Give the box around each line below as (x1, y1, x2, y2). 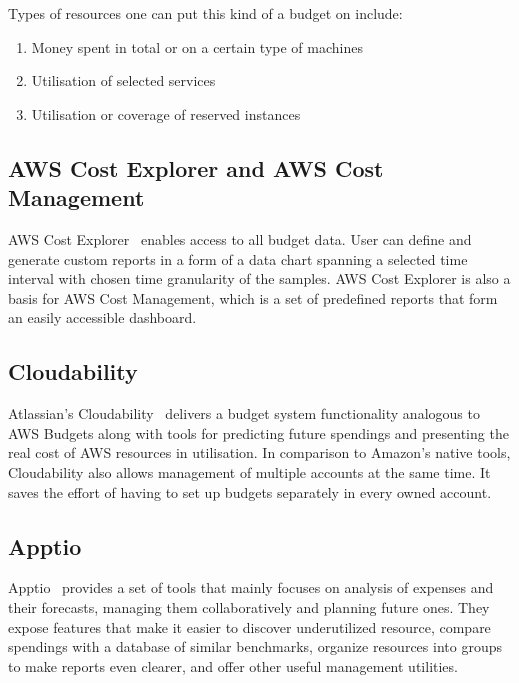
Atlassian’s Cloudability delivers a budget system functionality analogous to (8, 403, 480, 424)
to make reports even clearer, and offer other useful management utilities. (8, 655, 458, 676)
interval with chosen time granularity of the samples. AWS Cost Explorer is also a (8, 268, 511, 289)
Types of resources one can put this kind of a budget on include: (8, 3, 403, 23)
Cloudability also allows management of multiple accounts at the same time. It (8, 461, 491, 482)
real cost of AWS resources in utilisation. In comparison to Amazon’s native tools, (8, 442, 511, 463)
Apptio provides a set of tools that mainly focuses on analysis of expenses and (8, 577, 494, 598)
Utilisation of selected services (31, 70, 216, 91)
